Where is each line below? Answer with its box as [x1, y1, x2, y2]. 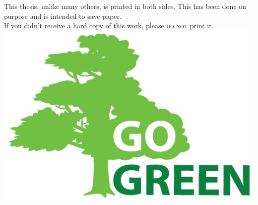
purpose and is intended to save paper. [4, 10, 122, 21]
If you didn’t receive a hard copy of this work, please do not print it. [4, 20, 214, 31]
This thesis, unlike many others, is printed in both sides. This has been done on [4, 1, 247, 11]
